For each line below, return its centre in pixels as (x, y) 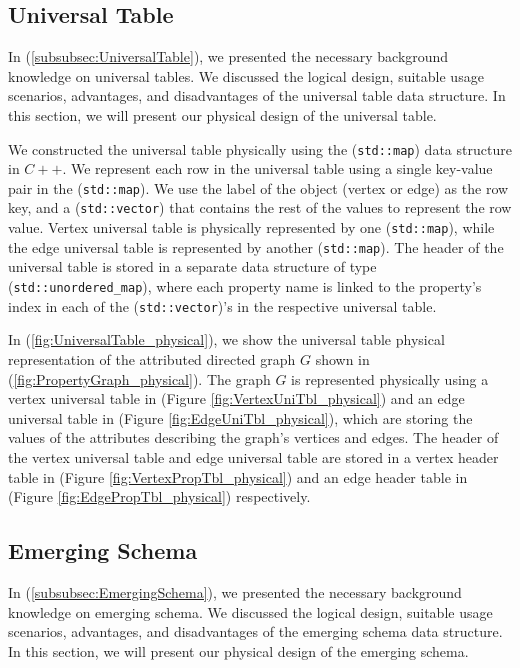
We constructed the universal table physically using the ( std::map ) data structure (260, 148)
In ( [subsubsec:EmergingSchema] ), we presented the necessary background (235, 591)
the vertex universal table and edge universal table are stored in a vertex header (253, 456)
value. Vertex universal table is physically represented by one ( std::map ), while (251, 227)
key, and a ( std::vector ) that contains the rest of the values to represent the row (260, 207)
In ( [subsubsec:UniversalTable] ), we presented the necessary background (228, 56)
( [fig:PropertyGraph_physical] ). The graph (139, 378)
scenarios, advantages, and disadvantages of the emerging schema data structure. (255, 631)
